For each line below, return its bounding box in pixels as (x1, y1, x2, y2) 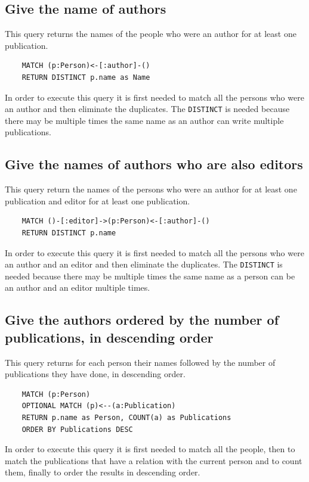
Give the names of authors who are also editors (5, 155, 303, 173)
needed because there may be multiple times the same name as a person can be (5, 269, 295, 282)
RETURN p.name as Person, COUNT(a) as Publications (21, 413, 231, 422)
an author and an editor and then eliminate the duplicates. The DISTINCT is (5, 258, 283, 270)
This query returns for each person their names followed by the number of (5, 356, 276, 368)
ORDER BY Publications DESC (21, 425, 133, 434)
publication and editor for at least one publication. (5, 194, 190, 207)
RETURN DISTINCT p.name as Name (21, 73, 150, 82)
